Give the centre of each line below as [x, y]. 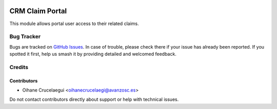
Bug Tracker [25, 37]
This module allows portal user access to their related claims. [74, 24]
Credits [19, 67]
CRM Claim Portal [38, 11]
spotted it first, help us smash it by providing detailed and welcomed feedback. [93, 54]
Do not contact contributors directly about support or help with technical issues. [94, 99]
